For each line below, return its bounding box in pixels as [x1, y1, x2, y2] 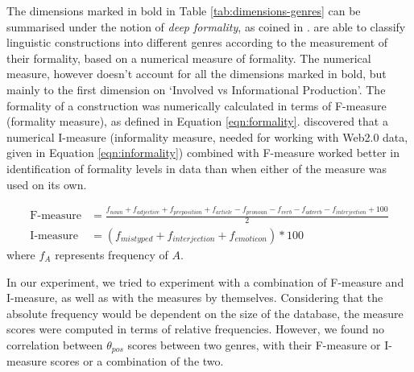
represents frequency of [55, 246, 168, 262]
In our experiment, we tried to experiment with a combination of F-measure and [6, 273, 404, 290]
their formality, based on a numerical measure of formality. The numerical [6, 49, 371, 66]
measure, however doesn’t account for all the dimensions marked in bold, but [6, 65, 387, 82]
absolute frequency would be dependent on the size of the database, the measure [6, 304, 404, 321]
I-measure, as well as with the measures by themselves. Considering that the [6, 289, 383, 306]
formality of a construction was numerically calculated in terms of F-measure [6, 97, 387, 114]
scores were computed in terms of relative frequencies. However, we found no [6, 320, 385, 337]
